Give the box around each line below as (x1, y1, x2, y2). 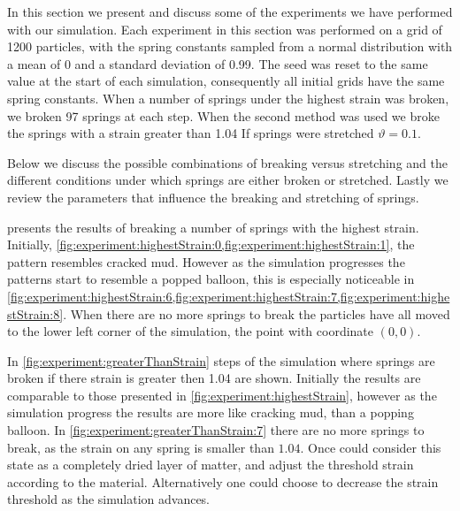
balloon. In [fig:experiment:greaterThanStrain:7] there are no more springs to (7, 421, 425, 439)
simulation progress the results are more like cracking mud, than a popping (7, 403, 414, 422)
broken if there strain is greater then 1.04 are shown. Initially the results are (7, 369, 421, 387)
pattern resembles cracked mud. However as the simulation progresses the (7, 252, 405, 271)
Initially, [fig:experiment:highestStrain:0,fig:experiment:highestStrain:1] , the (7, 235, 415, 254)
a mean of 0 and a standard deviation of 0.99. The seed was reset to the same (7, 54, 428, 72)
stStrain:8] (7, 304, 64, 323)
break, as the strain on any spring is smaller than (7, 438, 274, 456)
